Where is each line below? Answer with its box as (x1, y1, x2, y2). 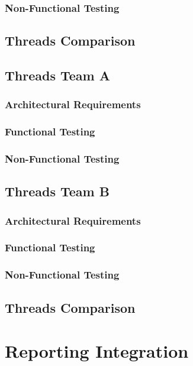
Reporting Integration (5, 339, 189, 363)
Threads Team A (5, 66, 110, 85)
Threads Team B (5, 182, 110, 200)
